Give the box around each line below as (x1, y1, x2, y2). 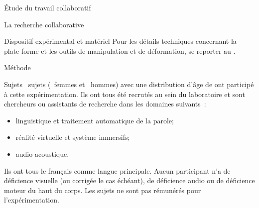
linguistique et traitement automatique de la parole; (15, 115, 174, 125)
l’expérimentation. (4, 195, 59, 205)
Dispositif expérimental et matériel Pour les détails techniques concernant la (4, 36, 237, 46)
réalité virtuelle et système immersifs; (15, 132, 130, 142)
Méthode (4, 62, 31, 73)
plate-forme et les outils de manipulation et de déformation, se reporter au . (4, 45, 236, 56)
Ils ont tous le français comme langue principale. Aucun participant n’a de (4, 165, 231, 176)
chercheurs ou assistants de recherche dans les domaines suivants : (4, 99, 206, 109)
